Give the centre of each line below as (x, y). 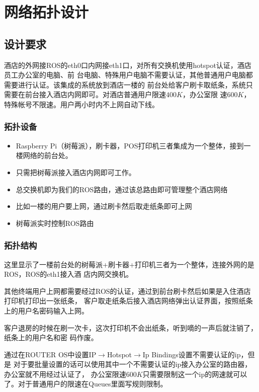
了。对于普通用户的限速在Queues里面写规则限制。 (86, 384)
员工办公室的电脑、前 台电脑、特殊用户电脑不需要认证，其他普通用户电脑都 (128, 75)
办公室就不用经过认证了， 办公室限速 (65, 374)
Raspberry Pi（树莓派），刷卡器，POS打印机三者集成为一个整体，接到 (130, 145)
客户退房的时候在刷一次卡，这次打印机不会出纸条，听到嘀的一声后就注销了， (131, 327)
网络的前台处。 (48, 155)
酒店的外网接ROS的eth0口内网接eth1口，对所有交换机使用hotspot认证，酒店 (128, 65)
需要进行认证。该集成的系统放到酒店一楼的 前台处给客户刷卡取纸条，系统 (125, 84)
